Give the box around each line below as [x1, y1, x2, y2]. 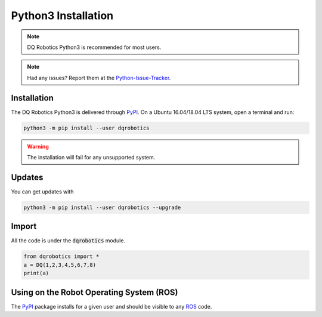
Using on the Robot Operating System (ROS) [11, 287, 178, 297]
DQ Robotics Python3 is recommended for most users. [27, 44, 162, 51]
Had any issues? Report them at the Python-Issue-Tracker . [27, 74, 171, 81]
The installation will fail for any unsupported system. [27, 153, 156, 161]
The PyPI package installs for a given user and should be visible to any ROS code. [11, 303, 212, 310]
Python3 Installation [11, 9, 114, 22]
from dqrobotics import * [23, 253, 100, 260]
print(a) [23, 270, 49, 277]
